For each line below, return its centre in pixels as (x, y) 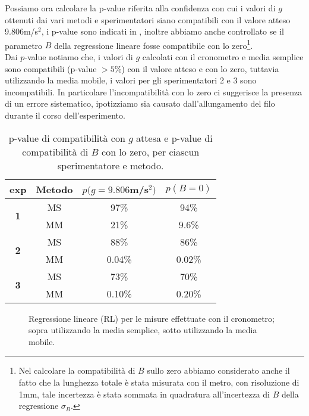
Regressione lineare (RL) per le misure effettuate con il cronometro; (152, 318)
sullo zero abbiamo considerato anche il (218, 370)
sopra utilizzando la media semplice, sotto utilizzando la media (143, 330)
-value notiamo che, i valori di (79, 57)
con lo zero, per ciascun (151, 151)
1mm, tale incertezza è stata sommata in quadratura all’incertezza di (144, 394)
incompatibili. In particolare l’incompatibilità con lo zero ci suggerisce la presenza (154, 91)
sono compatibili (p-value (51, 68)
